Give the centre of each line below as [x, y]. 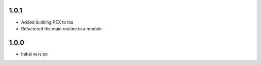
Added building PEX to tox [47, 22]
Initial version [34, 54]
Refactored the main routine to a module [61, 28]
